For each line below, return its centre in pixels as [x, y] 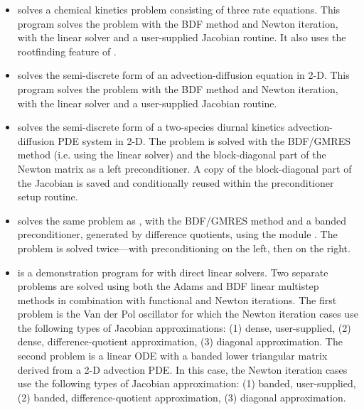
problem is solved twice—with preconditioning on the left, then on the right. [184, 248]
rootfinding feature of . [67, 51]
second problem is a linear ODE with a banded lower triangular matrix [172, 356]
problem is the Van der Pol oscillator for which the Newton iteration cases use [188, 314]
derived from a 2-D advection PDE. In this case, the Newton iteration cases [182, 369]
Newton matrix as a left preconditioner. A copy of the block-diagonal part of [184, 168]
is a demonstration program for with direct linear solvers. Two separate [173, 272]
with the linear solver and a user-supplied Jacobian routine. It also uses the [182, 37]
